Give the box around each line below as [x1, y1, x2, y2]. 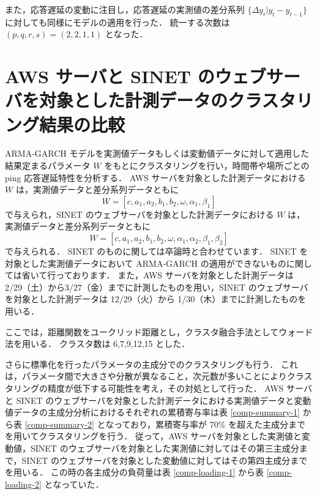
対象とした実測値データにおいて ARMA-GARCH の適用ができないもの [5, 256, 286, 269]
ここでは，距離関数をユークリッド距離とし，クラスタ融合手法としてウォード [5, 325, 313, 338]
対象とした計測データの [39, 87, 228, 113]
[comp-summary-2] [24, 417, 94, 430]
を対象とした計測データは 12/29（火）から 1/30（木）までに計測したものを [5, 292, 307, 305]
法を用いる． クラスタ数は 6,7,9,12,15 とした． [5, 337, 190, 350]
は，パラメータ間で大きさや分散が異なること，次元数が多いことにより [5, 370, 287, 382]
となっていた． [44, 477, 104, 490]
